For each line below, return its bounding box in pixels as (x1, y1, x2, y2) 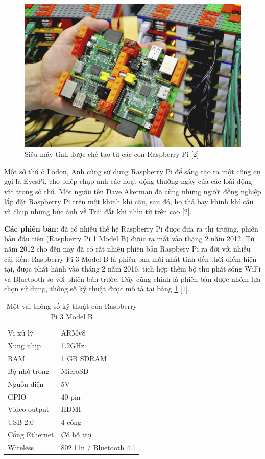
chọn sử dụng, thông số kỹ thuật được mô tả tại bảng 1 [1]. (4, 283, 190, 294)
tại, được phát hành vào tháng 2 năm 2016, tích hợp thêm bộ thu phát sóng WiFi (4, 263, 261, 274)
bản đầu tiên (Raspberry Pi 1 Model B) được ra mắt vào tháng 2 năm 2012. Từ (4, 233, 255, 244)
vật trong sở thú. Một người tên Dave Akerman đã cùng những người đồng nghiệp (4, 186, 261, 197)
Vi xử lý (8, 327, 34, 338)
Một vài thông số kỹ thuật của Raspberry (6, 300, 137, 311)
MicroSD (61, 365, 89, 376)
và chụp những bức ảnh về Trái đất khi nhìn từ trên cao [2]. (4, 206, 192, 217)
